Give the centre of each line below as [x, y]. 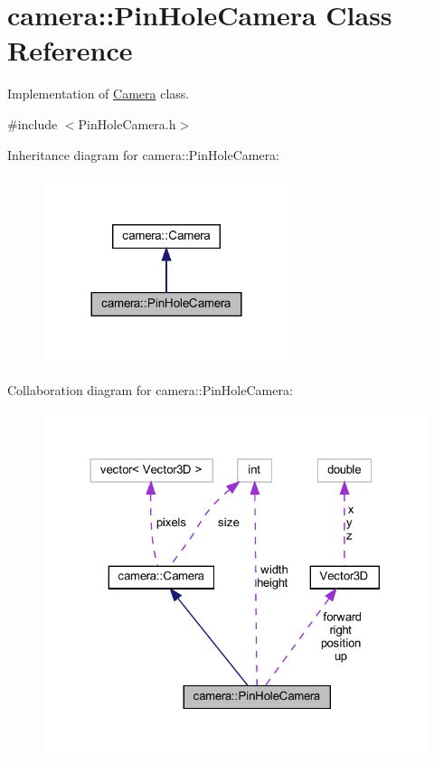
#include [33, 123]
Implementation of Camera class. [99, 94]
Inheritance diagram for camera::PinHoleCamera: [144, 154]
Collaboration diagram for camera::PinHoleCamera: [150, 389]
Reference [70, 50]
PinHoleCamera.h [127, 123]
